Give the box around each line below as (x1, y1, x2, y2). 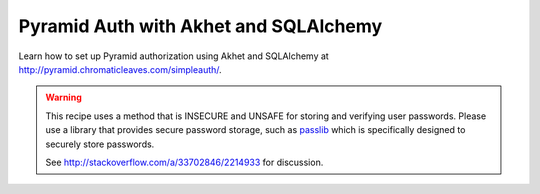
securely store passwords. (45, 138, 155, 150)
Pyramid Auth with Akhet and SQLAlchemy (18, 15, 383, 37)
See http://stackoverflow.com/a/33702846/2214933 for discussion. (45, 156, 324, 168)
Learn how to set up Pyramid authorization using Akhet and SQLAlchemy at (18, 50, 329, 62)
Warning (45, 91, 82, 104)
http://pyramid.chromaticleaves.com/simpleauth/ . (18, 63, 222, 75)
